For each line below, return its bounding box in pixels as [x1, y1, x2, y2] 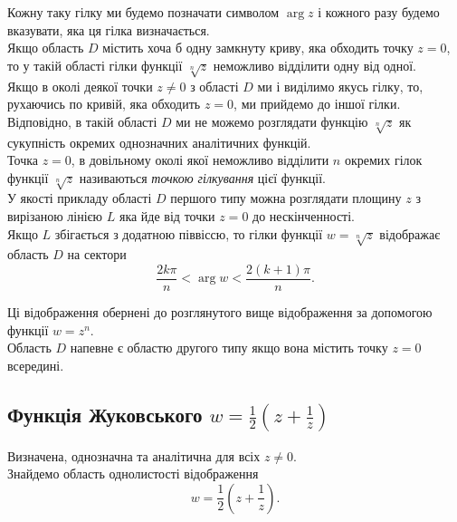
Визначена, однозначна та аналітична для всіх [7, 446, 261, 465]
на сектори [67, 245, 127, 264]
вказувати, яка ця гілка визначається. [7, 20, 210, 39]
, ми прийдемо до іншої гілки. [233, 94, 401, 113]
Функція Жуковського [7, 400, 203, 428]
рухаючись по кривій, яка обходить [7, 94, 201, 113]
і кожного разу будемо [318, 3, 440, 21]
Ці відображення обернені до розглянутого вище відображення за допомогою [7, 303, 433, 322]
